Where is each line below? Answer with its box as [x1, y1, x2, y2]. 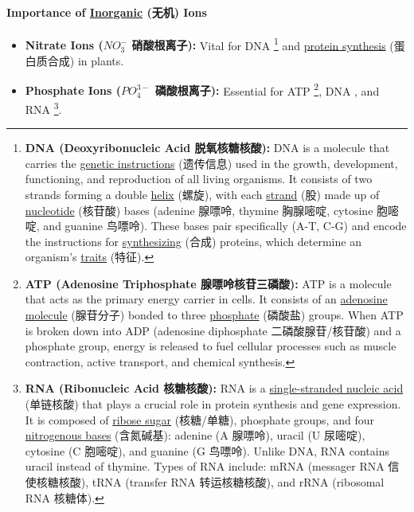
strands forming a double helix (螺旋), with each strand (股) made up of [25, 186, 380, 202]
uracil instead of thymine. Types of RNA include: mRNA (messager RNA [25, 458, 385, 475]
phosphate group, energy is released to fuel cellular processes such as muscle [25, 338, 396, 354]
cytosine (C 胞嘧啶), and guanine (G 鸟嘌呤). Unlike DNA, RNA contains [25, 442, 389, 459]
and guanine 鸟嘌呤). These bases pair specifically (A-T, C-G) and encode [43, 217, 407, 234]
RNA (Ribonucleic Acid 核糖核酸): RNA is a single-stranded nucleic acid [25, 380, 404, 397]
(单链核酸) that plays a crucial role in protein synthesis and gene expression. [25, 396, 401, 412]
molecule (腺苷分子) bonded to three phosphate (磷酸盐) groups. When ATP [25, 307, 404, 323]
